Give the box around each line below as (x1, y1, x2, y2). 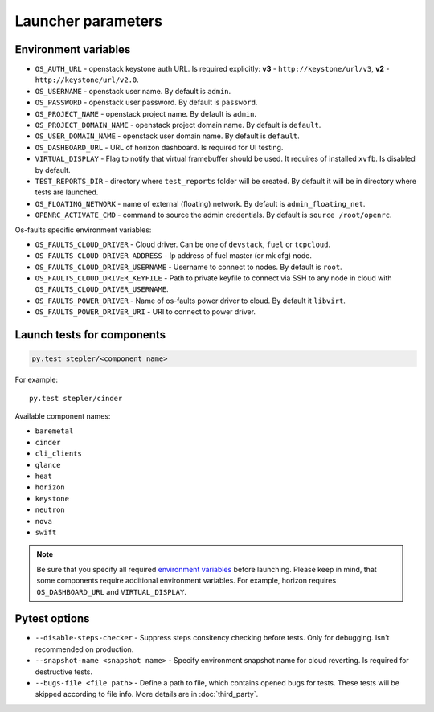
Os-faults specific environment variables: (14, 225, 152, 235)
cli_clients (35, 449, 82, 458)
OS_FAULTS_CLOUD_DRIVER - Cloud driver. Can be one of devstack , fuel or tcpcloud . (35, 239, 331, 249)
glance (35, 460, 61, 469)
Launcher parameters (14, 12, 163, 30)
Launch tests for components (14, 328, 166, 342)
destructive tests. (35, 667, 92, 677)
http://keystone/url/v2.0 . (35, 75, 140, 84)
